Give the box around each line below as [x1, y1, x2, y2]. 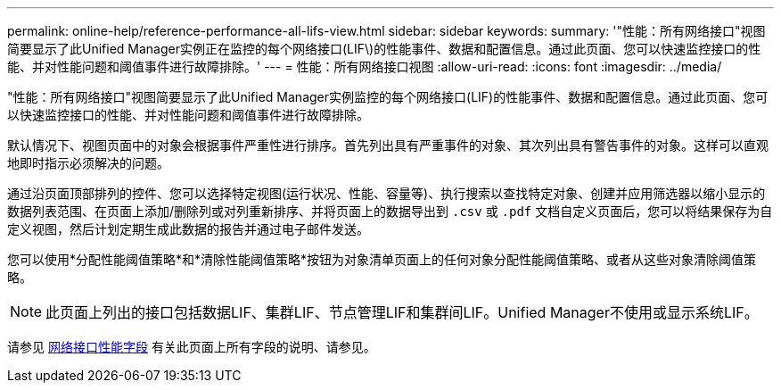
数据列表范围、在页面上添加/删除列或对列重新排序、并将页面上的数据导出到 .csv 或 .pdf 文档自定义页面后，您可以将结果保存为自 [7, 203, 773, 219]
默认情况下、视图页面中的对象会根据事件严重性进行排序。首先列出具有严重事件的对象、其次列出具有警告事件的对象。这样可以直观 [7, 137, 769, 153]
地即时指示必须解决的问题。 [7, 155, 169, 170]
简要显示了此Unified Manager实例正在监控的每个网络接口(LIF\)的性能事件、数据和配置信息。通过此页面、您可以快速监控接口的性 [7, 41, 761, 56]
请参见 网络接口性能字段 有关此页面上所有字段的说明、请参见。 [7, 339, 376, 354]
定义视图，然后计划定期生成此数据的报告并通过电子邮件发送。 [7, 221, 369, 236]
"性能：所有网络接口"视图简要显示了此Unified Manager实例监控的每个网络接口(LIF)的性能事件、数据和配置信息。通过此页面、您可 [7, 89, 769, 104]
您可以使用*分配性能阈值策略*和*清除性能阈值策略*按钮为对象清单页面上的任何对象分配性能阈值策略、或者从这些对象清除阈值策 [7, 252, 757, 267]
